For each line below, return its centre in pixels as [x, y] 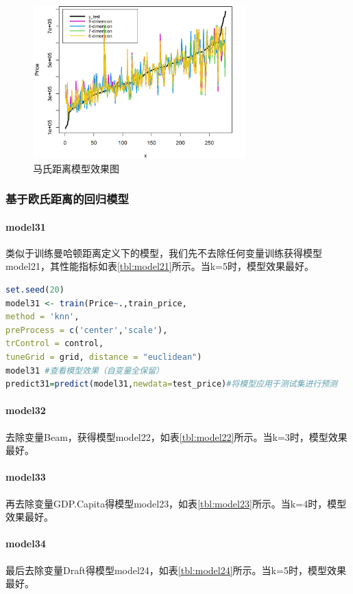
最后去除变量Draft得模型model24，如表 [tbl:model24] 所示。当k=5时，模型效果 [176, 570]
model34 [26, 544]
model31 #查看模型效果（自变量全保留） [85, 370]
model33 [26, 477]
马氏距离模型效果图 [76, 168]
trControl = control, [55, 344]
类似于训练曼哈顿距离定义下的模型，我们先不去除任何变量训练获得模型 [164, 252]
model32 [26, 410]
